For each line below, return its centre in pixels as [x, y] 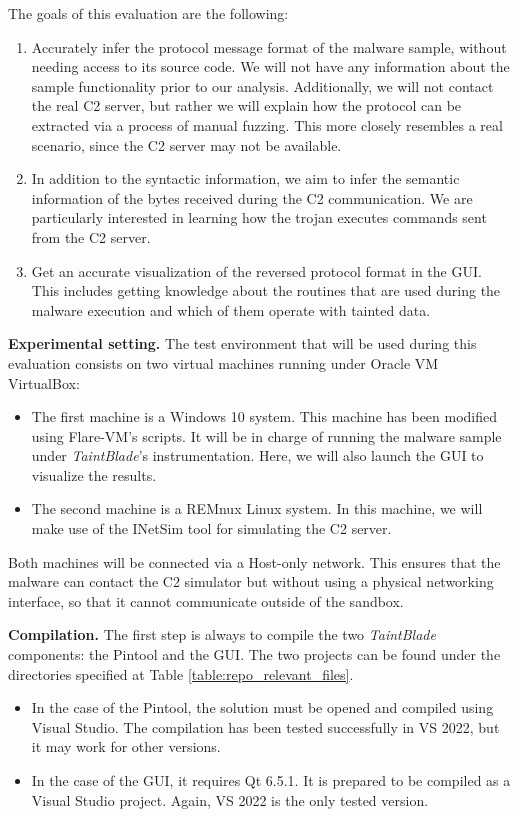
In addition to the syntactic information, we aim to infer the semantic [245, 178]
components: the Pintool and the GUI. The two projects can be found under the [254, 654]
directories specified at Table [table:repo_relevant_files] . [181, 673]
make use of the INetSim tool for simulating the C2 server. [211, 528]
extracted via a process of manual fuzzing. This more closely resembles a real [267, 124]
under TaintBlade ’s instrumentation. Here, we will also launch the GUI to [257, 455]
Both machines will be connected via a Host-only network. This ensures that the [254, 561]
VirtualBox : [44, 382]
